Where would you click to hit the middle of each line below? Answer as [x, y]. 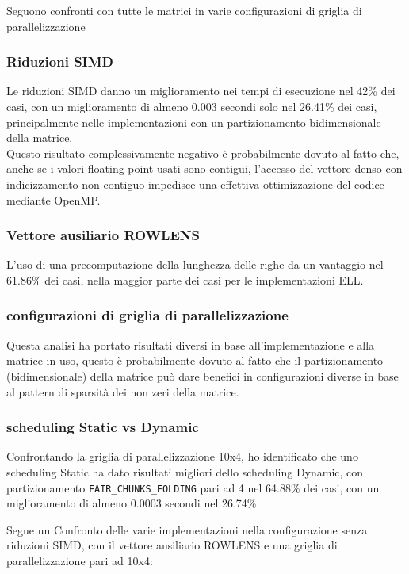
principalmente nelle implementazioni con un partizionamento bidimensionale [194, 122]
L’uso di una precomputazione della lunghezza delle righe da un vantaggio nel [195, 264]
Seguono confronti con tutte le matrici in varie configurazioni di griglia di [184, 10]
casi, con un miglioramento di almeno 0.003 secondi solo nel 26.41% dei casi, [192, 106]
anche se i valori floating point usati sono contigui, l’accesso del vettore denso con [204, 168]
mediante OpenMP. [54, 199]
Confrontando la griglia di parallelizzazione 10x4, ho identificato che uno [182, 456]
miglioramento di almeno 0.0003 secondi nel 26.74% [132, 503]
